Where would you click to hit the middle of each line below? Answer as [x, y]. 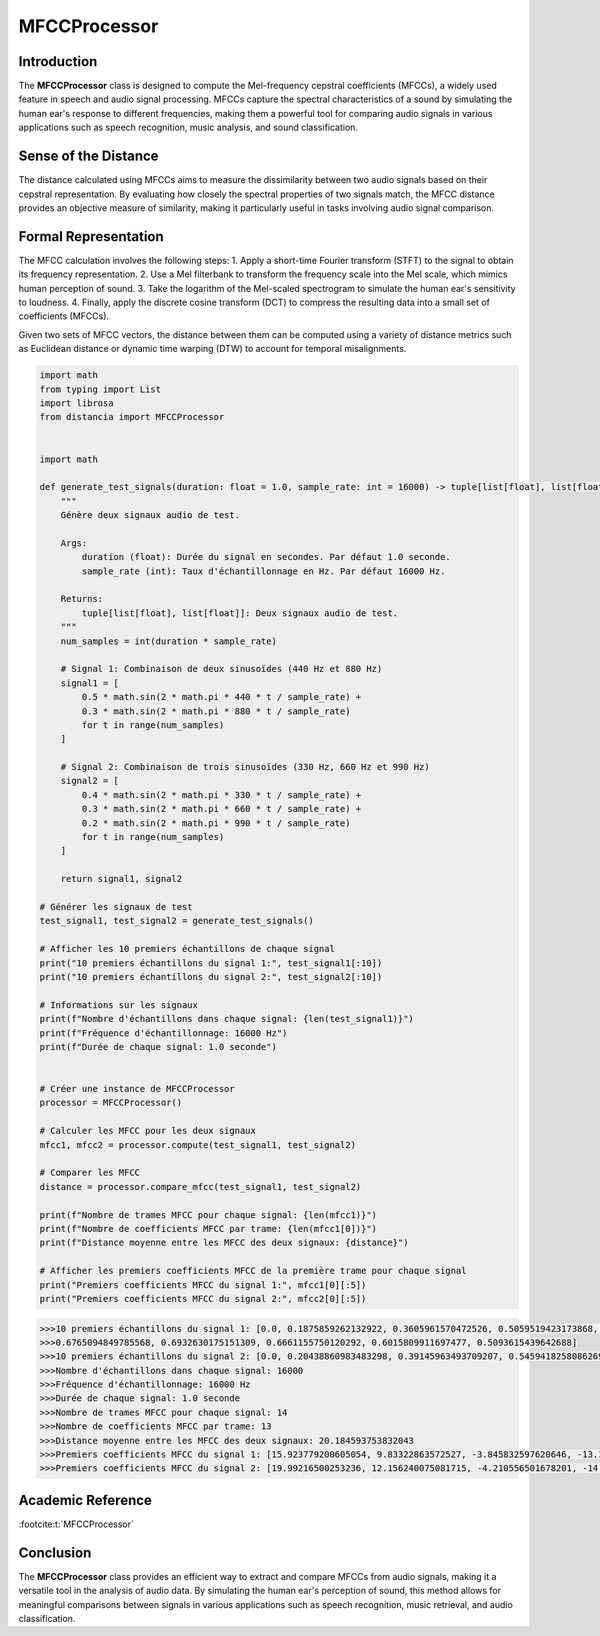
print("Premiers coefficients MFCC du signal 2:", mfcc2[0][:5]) [203, 1298]
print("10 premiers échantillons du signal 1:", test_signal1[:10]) [211, 963]
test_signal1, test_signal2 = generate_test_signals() [176, 921]
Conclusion [55, 1552]
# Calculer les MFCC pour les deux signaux [148, 1131]
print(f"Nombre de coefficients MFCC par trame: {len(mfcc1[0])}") [208, 1228]
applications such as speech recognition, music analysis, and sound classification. [188, 127]
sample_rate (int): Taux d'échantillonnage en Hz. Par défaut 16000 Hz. [263, 571]
